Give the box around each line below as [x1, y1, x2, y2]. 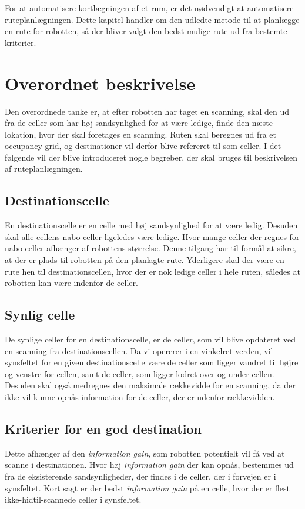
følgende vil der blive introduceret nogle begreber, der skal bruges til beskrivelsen [5, 151, 298, 163]
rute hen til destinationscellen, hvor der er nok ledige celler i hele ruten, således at [5, 265, 300, 277]
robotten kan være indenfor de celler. [5, 277, 138, 289]
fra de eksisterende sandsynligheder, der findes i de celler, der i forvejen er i [5, 470, 276, 482]
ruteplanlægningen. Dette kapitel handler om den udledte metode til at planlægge [5, 13, 300, 25]
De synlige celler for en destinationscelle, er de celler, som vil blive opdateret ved [5, 333, 296, 345]
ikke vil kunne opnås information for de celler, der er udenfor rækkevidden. [5, 391, 275, 402]
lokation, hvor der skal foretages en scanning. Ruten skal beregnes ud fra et [5, 128, 276, 140]
